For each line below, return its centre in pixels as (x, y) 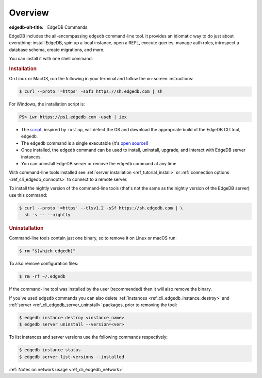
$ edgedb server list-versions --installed (72, 357)
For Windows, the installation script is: (47, 104)
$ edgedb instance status (50, 350)
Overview (29, 13)
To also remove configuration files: (44, 264)
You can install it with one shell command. (51, 59)
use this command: (28, 195)
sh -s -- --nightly (48, 215)
